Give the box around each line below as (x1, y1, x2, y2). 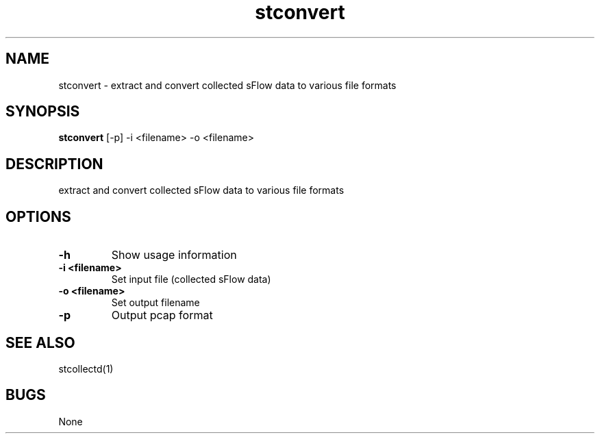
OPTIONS (5, 208, 71, 225)
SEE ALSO (5, 334, 75, 351)
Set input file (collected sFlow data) (111, 273, 271, 286)
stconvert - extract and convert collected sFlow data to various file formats (58, 79, 397, 91)
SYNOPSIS (5, 103, 80, 121)
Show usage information (111, 248, 237, 262)
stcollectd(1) (58, 362, 114, 375)
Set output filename (111, 297, 200, 309)
